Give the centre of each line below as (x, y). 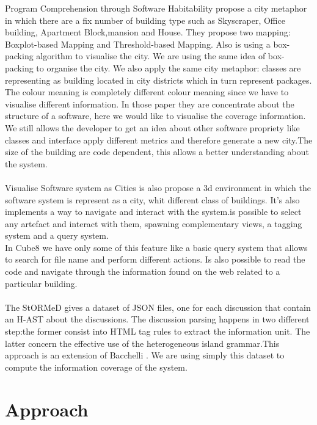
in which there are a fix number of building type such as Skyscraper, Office (145, 20)
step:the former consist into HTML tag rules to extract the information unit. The (158, 331)
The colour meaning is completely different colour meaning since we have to (147, 92)
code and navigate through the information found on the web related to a (143, 271)
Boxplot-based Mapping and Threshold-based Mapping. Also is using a (138, 44)
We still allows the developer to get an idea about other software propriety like (152, 127)
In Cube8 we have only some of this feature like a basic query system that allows (156, 247)
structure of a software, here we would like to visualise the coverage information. (155, 116)
